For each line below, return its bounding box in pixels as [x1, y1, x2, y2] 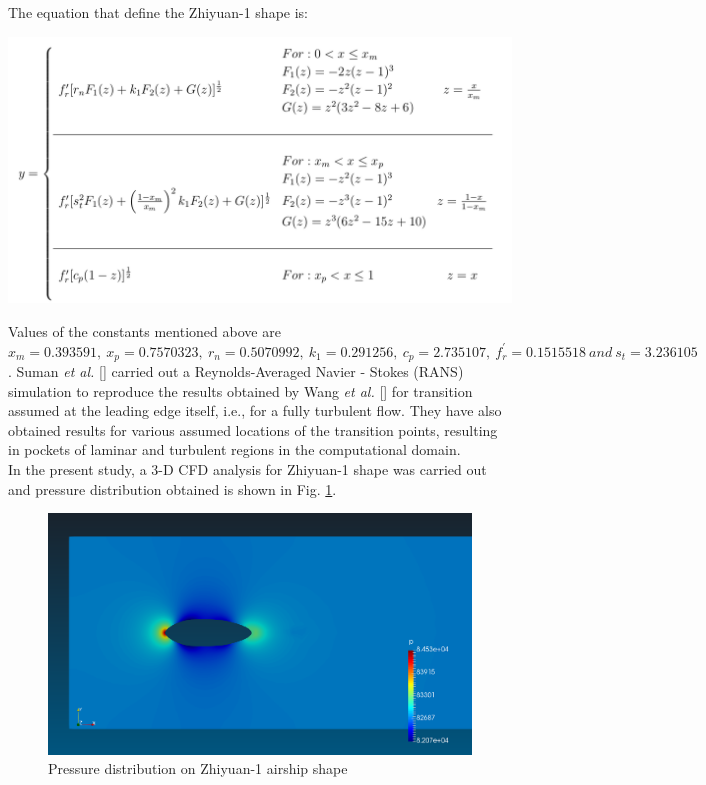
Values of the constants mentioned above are [8, 320, 281, 341]
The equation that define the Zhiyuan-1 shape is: [8, 2, 309, 22]
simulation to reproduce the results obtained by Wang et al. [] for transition [8, 380, 473, 401]
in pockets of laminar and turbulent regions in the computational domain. [8, 439, 461, 460]
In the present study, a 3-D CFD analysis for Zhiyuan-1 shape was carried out [8, 458, 487, 479]
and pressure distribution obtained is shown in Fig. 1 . [8, 478, 337, 499]
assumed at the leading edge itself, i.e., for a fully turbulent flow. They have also [8, 400, 502, 421]
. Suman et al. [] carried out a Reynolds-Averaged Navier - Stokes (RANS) [8, 361, 464, 381]
